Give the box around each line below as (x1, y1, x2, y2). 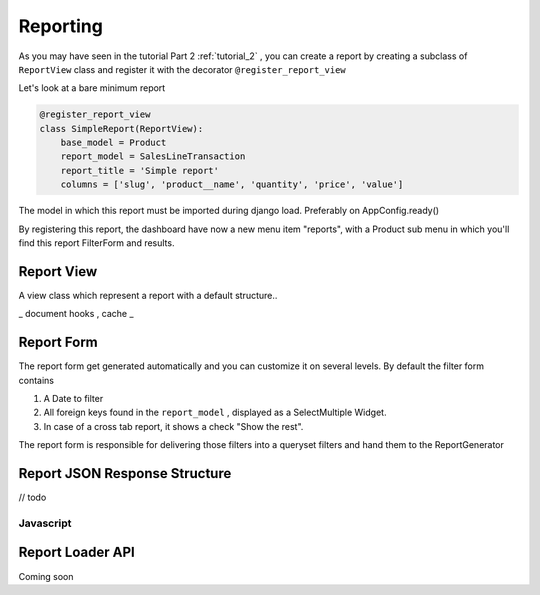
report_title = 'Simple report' (60, 165, 220, 176)
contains (18, 374, 55, 386)
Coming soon (18, 570, 74, 582)
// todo (18, 491, 47, 504)
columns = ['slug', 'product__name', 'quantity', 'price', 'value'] (60, 179, 404, 190)
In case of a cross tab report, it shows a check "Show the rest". (43, 420, 304, 432)
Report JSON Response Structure (18, 465, 232, 482)
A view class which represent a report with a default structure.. (18, 289, 278, 301)
